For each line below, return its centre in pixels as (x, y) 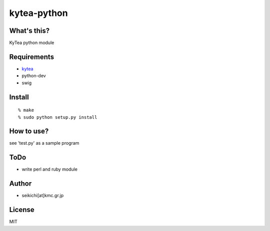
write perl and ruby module (49, 169)
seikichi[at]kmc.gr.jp (43, 196)
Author (20, 184)
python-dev (34, 76)
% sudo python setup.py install (58, 117)
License (22, 210)
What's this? (29, 31)
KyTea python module (32, 43)
